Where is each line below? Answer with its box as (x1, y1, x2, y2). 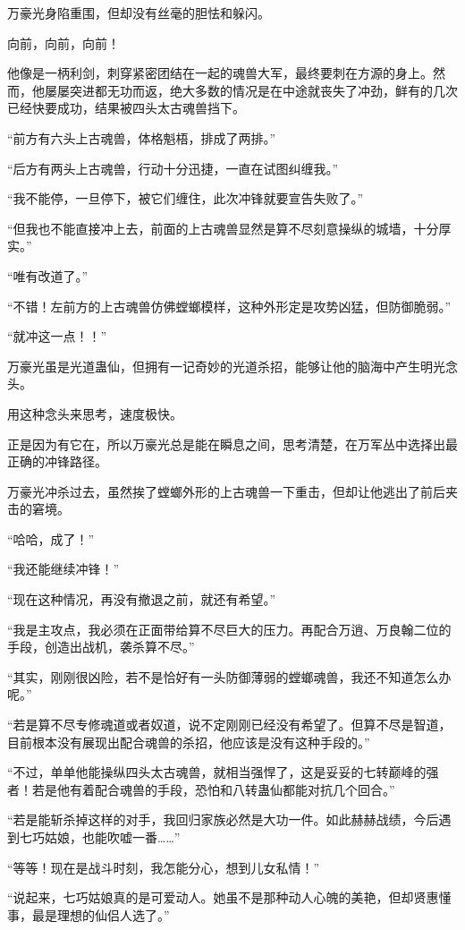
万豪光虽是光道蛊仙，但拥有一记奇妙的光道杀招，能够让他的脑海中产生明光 (7, 356, 445, 375)
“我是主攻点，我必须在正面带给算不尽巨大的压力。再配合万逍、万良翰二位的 (7, 619, 452, 638)
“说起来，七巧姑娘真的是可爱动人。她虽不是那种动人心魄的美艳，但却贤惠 (7, 888, 439, 907)
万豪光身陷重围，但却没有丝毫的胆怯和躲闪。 (7, 4, 270, 21)
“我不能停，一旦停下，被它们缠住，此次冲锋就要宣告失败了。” (7, 189, 364, 208)
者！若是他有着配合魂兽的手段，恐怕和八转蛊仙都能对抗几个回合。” (7, 780, 395, 798)
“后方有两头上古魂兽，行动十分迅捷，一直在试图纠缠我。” (7, 158, 339, 177)
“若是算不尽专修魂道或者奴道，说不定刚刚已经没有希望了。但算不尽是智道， (7, 715, 452, 734)
